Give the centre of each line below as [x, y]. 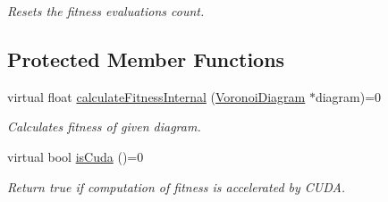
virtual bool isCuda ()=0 [76, 156]
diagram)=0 [348, 96]
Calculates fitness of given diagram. [104, 126]
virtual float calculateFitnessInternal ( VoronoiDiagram [156, 96]
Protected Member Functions [146, 59]
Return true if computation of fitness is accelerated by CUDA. [177, 186]
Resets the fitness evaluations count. [106, 11]
